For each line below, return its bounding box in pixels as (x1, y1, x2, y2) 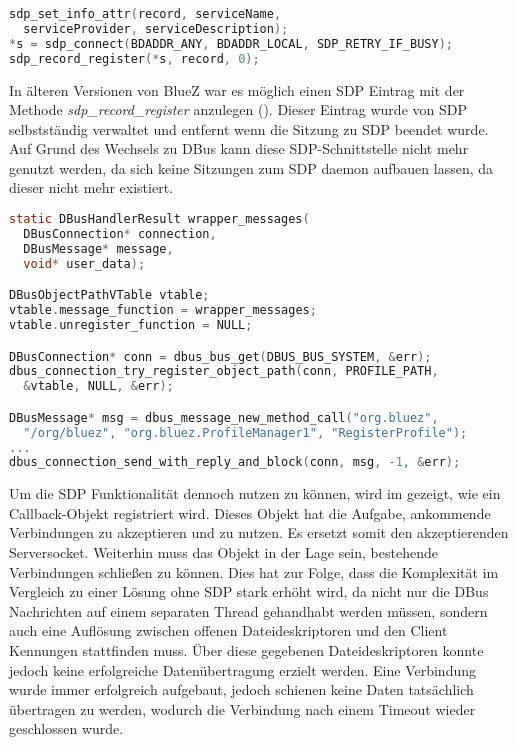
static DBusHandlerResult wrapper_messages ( (9, 212, 310, 227)
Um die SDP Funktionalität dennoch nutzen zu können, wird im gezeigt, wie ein (9, 483, 501, 504)
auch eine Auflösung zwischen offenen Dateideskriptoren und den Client (9, 620, 448, 641)
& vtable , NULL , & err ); (23, 379, 174, 394)
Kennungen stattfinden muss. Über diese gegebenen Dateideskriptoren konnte (9, 640, 484, 661)
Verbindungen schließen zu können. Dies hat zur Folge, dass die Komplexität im (9, 561, 499, 582)
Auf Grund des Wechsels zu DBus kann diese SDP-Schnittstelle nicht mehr (9, 138, 469, 159)
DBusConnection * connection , (23, 226, 217, 241)
